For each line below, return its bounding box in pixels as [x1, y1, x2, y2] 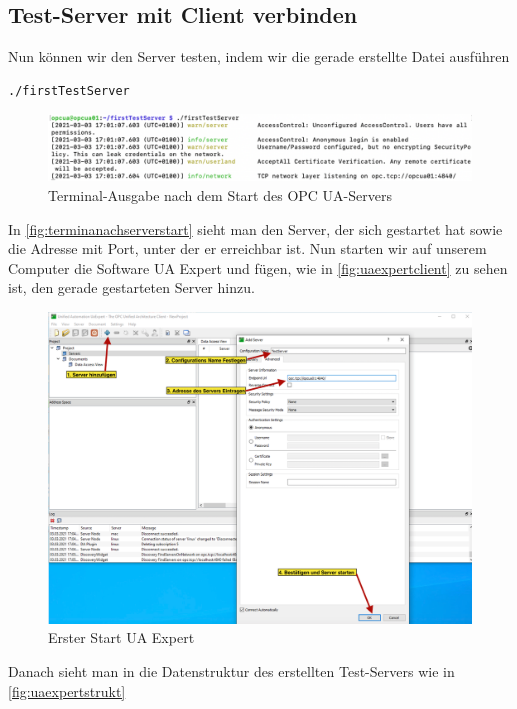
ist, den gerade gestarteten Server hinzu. [8, 277, 255, 298]
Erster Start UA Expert [48, 627, 195, 648]
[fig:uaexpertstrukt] [8, 680, 126, 701]
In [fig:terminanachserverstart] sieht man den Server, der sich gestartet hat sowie [8, 218, 503, 239]
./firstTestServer [8, 83, 130, 98]
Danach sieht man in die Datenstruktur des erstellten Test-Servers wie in [8, 661, 455, 681]
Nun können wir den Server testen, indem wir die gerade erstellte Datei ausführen [8, 46, 510, 67]
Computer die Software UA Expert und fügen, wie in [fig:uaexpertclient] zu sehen [8, 257, 508, 278]
